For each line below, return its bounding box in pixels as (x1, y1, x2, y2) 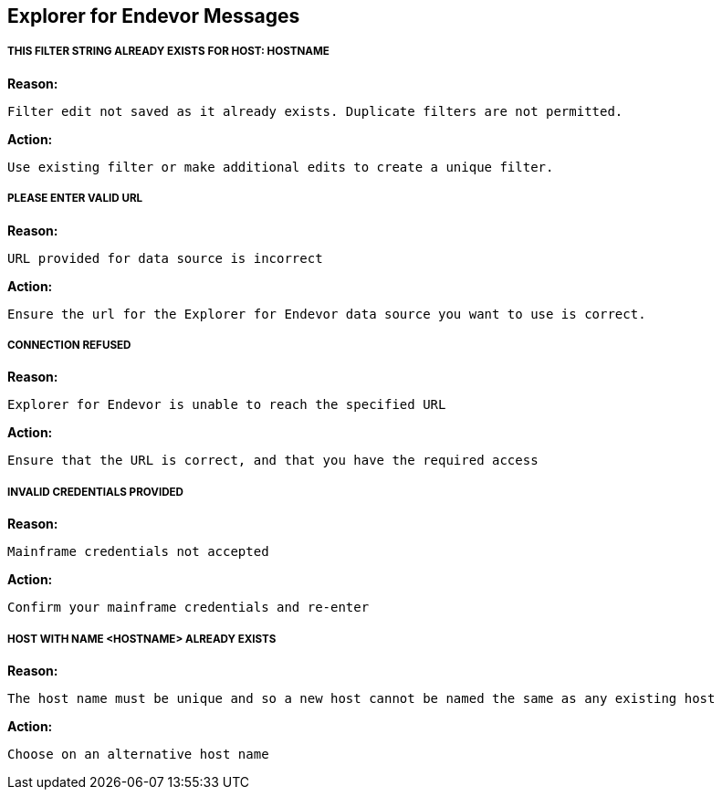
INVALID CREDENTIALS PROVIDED (7, 485, 183, 498)
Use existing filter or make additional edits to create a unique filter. (7, 159, 554, 174)
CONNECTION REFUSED (7, 338, 131, 351)
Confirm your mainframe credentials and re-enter (7, 600, 370, 615)
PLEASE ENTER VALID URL (7, 192, 143, 205)
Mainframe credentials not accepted (7, 544, 269, 560)
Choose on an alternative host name (7, 746, 269, 761)
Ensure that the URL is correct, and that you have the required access (7, 453, 539, 468)
